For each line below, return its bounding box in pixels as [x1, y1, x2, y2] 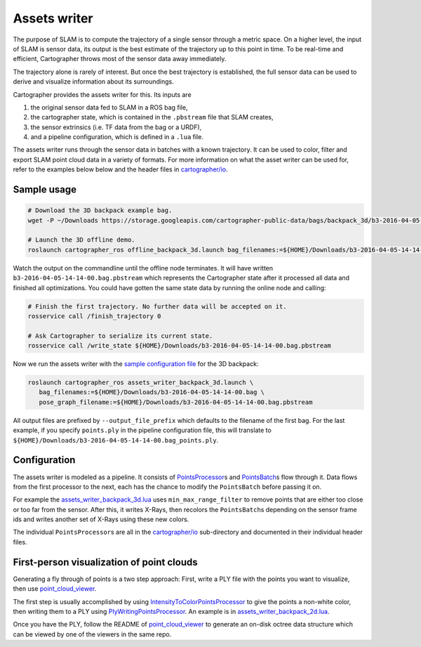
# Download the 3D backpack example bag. [27, 207, 173, 214]
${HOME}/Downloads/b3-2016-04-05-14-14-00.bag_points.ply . [13, 436, 219, 444]
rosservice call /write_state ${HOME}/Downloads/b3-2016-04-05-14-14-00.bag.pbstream [27, 341, 331, 350]
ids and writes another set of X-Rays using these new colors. [13, 515, 189, 523]
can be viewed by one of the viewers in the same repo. [13, 629, 172, 639]
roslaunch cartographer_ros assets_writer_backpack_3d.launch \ [27, 379, 254, 386]
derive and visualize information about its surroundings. [13, 77, 175, 86]
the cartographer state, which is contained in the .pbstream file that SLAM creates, [30, 113, 274, 122]
